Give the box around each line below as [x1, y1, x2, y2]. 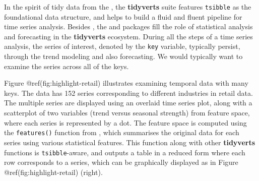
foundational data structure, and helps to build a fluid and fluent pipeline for [4, 11, 242, 22]
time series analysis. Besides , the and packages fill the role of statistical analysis [4, 21, 253, 32]
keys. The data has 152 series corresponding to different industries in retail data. [4, 87, 253, 98]
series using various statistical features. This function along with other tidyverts [4, 137, 255, 147]
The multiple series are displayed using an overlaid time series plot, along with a [4, 97, 252, 108]
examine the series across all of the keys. [4, 61, 129, 71]
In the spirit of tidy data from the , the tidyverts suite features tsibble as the [4, 2, 251, 12]
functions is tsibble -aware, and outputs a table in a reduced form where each [4, 147, 245, 157]
